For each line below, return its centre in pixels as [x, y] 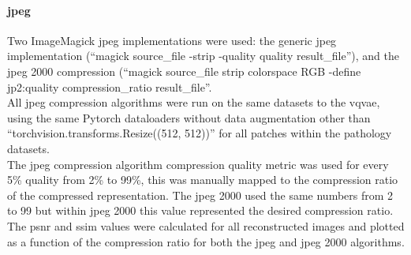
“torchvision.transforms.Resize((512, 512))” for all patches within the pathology [200, 133]
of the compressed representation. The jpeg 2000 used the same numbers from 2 [200, 195]
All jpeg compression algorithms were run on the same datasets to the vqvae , [194, 102]
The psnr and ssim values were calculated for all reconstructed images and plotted [206, 225]
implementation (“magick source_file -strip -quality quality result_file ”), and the [204, 56]
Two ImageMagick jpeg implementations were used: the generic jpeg [172, 40]
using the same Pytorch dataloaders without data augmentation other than [189, 117]
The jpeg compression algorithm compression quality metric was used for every [198, 164]
